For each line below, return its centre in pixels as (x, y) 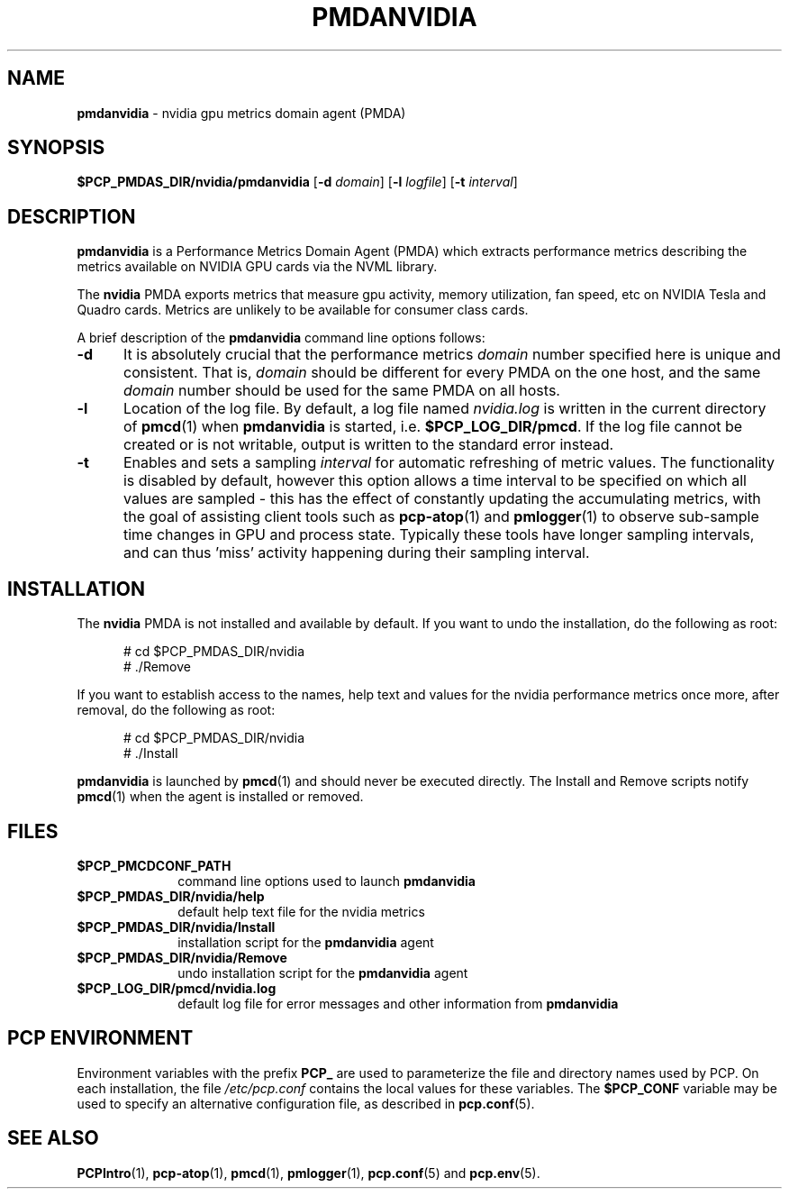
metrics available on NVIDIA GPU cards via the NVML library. (257, 267)
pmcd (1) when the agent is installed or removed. (220, 797)
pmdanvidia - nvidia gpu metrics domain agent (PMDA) (241, 113)
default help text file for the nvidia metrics (301, 911)
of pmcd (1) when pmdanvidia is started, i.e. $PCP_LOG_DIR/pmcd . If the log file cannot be (433, 427)
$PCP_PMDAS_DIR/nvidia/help (171, 896)
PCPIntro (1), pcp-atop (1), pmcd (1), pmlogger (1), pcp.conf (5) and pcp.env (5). (308, 1173)
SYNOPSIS (56, 148)
